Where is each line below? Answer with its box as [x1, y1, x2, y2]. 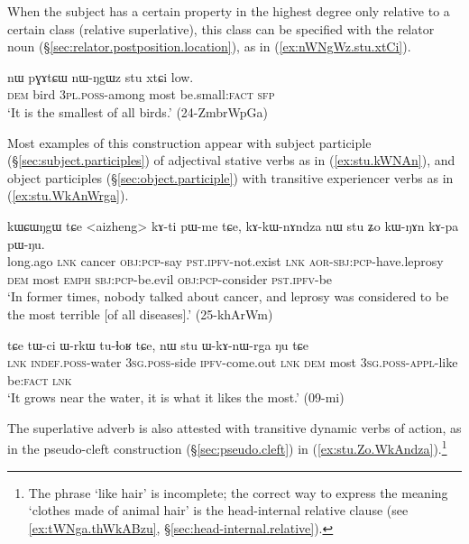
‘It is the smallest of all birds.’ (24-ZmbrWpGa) [7, 102, 269, 121]
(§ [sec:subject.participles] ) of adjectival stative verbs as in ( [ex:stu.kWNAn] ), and [7, 151, 455, 170]
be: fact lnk [7, 370, 72, 389]
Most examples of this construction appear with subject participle [7, 133, 372, 152]
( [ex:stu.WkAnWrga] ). [7, 186, 129, 205]
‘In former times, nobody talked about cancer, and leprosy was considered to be [7, 287, 449, 306]
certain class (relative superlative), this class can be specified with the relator [7, 19, 435, 38]
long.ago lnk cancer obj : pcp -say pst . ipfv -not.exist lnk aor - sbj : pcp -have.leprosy [7, 252, 444, 271]
